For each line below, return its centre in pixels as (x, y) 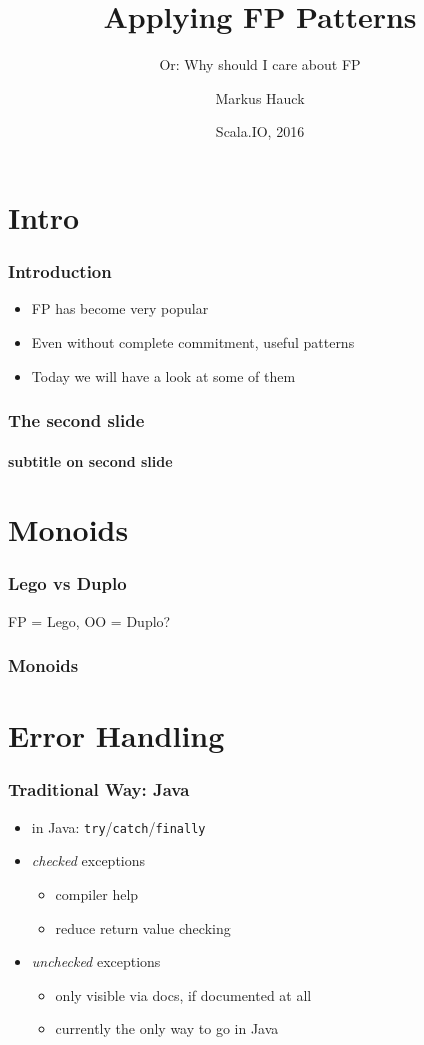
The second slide (76, 420)
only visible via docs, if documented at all (183, 994)
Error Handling (116, 735)
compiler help (97, 894)
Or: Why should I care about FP (260, 64)
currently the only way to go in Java (167, 1028)
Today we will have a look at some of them (163, 375)
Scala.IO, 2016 (260, 131)
